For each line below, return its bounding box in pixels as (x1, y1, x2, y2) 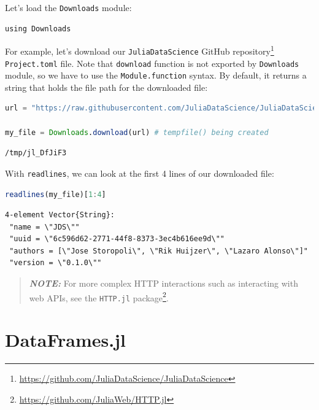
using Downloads (5, 24, 71, 33)
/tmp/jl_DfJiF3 (5, 149, 67, 158)
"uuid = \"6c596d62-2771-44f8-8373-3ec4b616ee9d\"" (9, 234, 225, 244)
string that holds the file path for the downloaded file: (5, 80, 208, 93)
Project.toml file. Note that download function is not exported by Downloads (5, 56, 299, 69)
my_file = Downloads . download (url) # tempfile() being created (5, 128, 269, 137)
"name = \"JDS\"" (9, 222, 80, 231)
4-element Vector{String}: (5, 211, 115, 220)
